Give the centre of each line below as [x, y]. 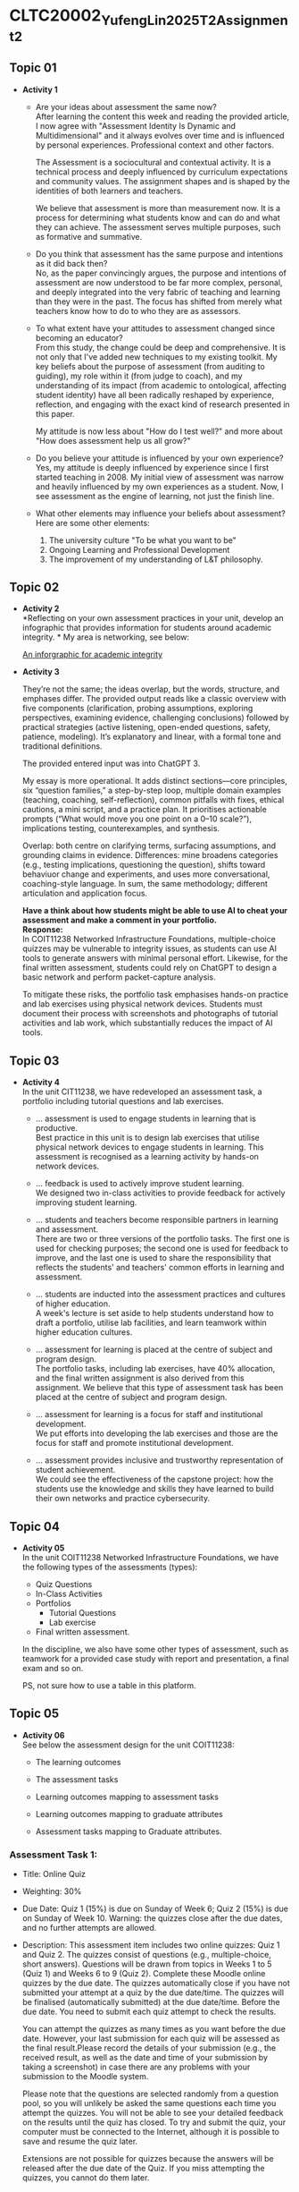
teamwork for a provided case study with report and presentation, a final [156, 1659]
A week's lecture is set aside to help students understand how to [154, 1313]
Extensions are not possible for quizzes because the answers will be [148, 2159]
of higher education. [73, 1304]
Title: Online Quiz [54, 1874]
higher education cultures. [84, 1332]
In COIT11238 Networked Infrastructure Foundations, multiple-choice [149, 939]
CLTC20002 [55, 16]
